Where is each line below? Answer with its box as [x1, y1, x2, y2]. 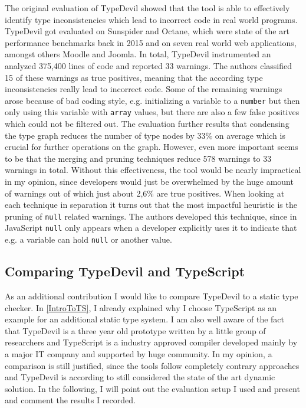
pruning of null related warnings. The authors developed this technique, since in [5, 210, 297, 222]
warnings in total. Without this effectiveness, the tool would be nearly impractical [5, 164, 301, 176]
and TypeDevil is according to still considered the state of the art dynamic [5, 371, 275, 383]
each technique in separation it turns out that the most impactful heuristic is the [5, 198, 297, 211]
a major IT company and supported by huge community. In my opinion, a [5, 347, 272, 360]
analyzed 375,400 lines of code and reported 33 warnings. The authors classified [5, 59, 292, 71]
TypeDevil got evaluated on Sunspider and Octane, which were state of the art [5, 25, 290, 37]
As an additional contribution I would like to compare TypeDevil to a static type [5, 289, 298, 302]
